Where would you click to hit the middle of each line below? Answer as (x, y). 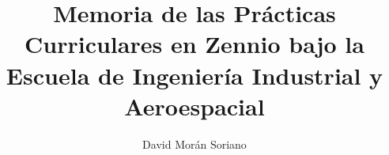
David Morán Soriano (194, 144)
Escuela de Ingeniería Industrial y (194, 75)
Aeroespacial (194, 106)
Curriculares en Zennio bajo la (194, 44)
